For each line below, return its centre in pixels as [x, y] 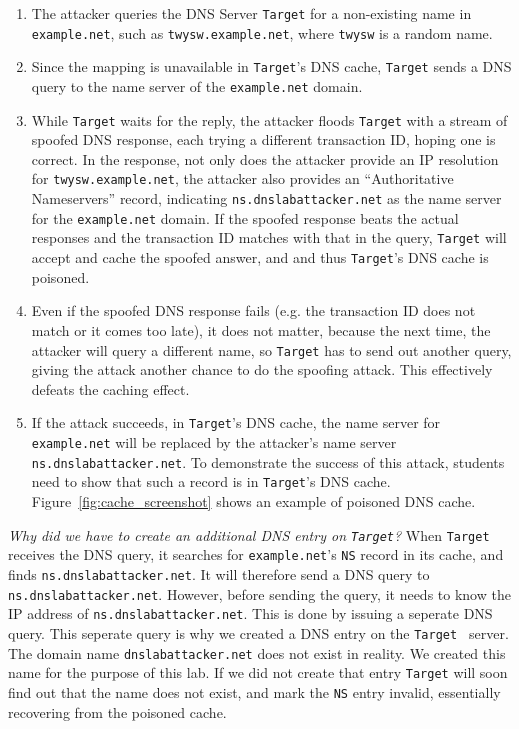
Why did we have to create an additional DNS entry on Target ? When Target [249, 534]
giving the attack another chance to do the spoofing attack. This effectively [262, 369]
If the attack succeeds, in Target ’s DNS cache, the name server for [236, 422]
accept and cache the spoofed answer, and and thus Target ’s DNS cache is [260, 257]
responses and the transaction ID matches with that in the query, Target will [269, 237]
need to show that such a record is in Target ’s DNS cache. [211, 481]
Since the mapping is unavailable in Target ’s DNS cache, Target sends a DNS [271, 66]
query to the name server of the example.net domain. [197, 85]
